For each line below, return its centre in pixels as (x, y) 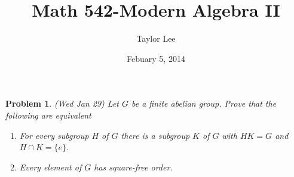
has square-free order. (133, 167)
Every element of (50, 167)
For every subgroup (54, 135)
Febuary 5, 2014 (156, 58)
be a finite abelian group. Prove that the (204, 103)
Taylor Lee (156, 38)
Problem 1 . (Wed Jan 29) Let (62, 103)
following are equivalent (48, 115)
